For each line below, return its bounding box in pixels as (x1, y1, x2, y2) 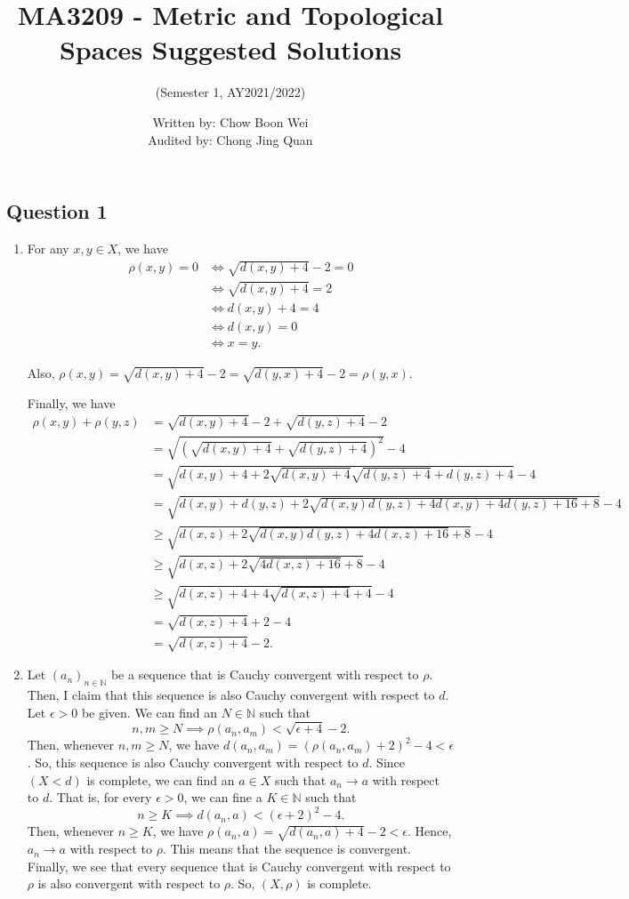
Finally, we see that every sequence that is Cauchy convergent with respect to (27, 856, 451, 875)
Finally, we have (27, 393, 116, 412)
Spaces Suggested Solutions (59, 31, 402, 68)
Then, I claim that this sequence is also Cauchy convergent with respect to (27, 686, 435, 704)
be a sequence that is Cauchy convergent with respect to (110, 665, 419, 684)
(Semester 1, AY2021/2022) (155, 83, 306, 101)
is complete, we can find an (86, 770, 235, 789)
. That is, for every (49, 788, 152, 807)
